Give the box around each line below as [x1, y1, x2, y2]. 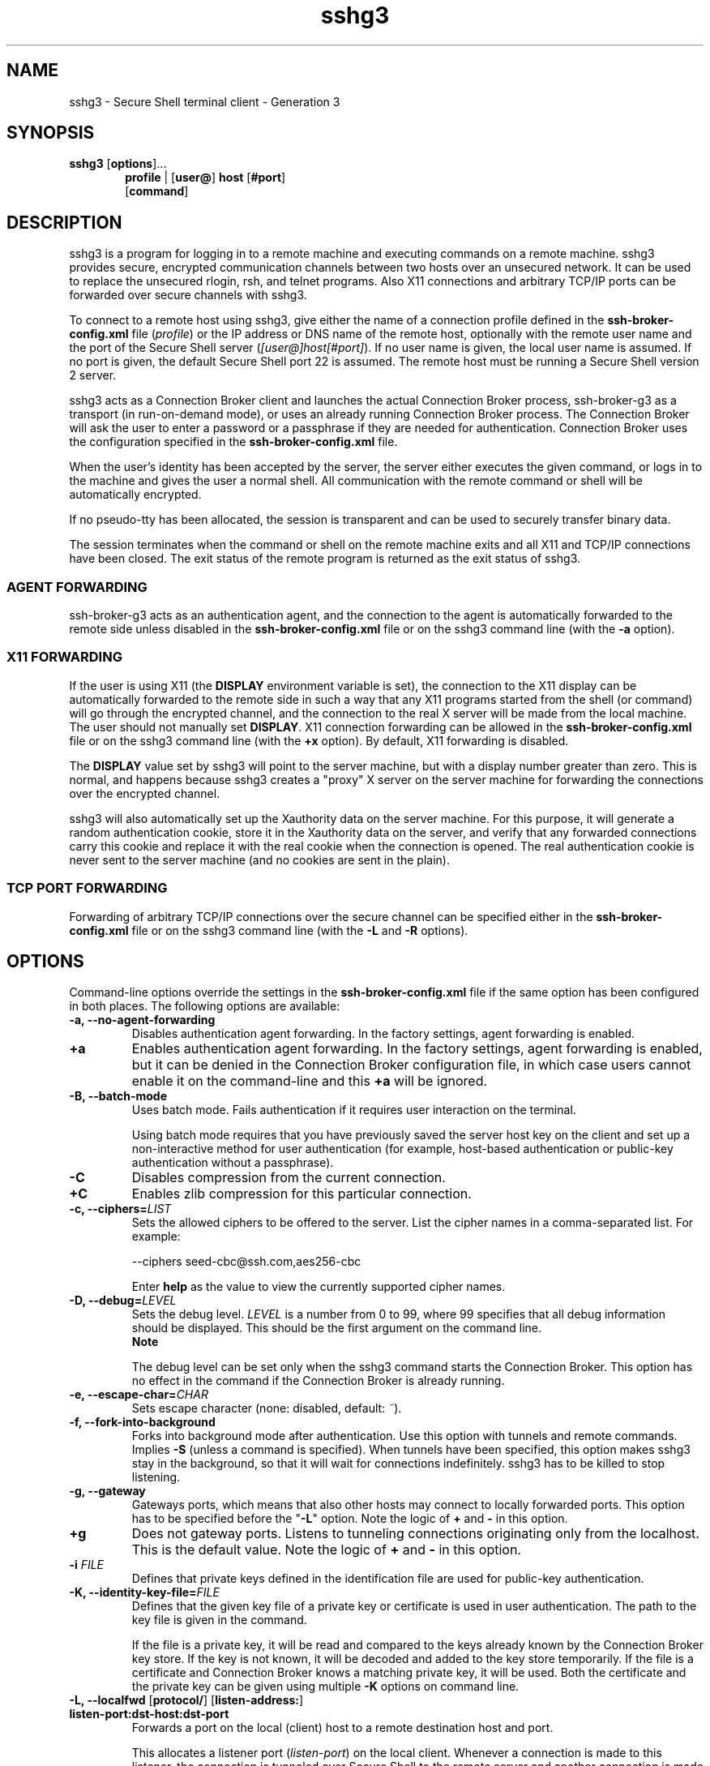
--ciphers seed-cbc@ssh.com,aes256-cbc [131, 1254, 361, 1269]
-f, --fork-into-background [69, 1415, 216, 1430]
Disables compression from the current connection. [131, 1169, 446, 1186]
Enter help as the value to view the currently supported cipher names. [131, 1279, 506, 1294]
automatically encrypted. [69, 487, 202, 502]
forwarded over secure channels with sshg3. [69, 288, 307, 302]
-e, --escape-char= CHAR [69, 1387, 208, 1402]
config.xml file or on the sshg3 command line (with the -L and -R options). [69, 923, 468, 937]
